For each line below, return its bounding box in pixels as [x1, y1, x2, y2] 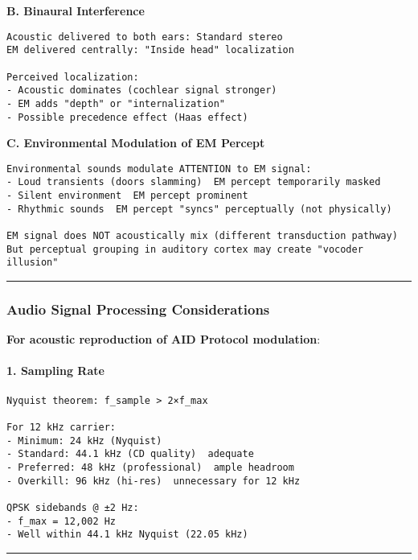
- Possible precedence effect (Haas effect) [6, 111, 248, 123]
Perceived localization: [6, 71, 139, 83]
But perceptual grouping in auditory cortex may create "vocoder [6, 243, 363, 255]
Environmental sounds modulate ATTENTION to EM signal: [6, 163, 312, 175]
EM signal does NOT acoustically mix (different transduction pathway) [6, 230, 398, 242]
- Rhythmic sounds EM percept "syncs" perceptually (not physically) [6, 203, 392, 215]
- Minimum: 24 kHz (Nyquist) [6, 434, 162, 447]
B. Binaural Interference [6, 2, 145, 19]
